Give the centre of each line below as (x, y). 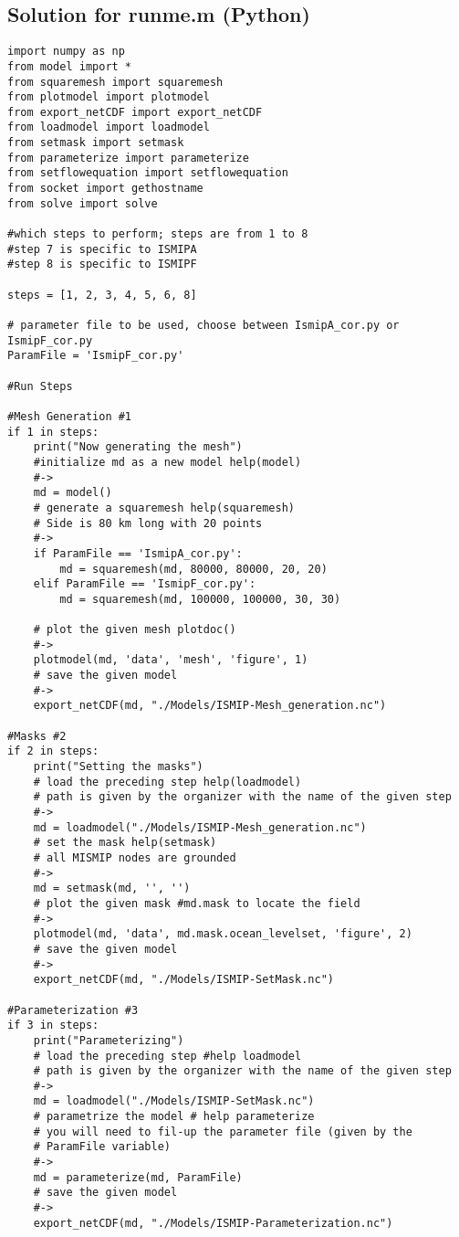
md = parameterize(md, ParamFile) (138, 1177)
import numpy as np (66, 52)
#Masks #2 (37, 736)
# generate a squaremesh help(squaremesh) (164, 507)
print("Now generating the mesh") (138, 447)
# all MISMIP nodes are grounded (135, 857)
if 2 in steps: (53, 751)
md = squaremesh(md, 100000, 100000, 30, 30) (200, 599)
